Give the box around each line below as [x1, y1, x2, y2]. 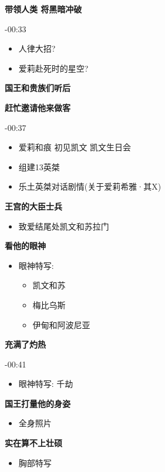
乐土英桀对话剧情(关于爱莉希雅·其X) [18, 180, 161, 193]
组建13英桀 [18, 160, 60, 173]
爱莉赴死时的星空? [18, 62, 89, 74]
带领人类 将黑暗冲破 [5, 3, 82, 15]
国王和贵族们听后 [5, 82, 70, 94]
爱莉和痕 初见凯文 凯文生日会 [18, 141, 132, 153]
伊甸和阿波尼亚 [32, 318, 90, 331]
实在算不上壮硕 [5, 437, 62, 449]
